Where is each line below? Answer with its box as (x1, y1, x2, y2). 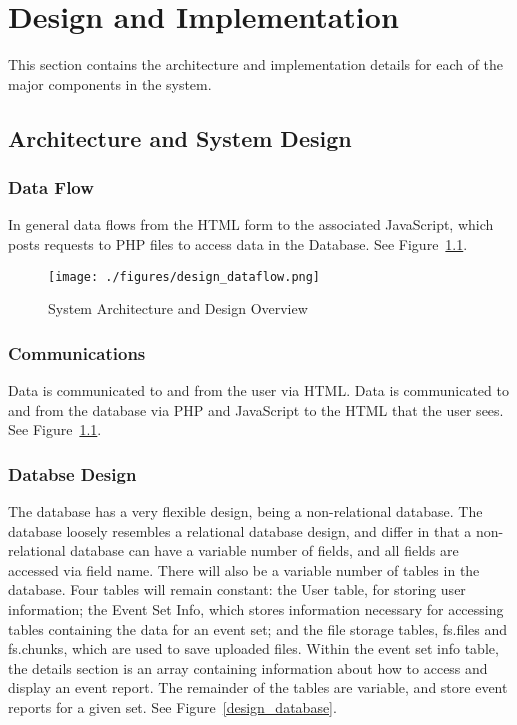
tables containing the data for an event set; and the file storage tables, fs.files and (8, 618, 508, 639)
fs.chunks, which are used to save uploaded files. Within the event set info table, (8, 638, 499, 659)
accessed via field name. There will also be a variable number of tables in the (8, 559, 480, 580)
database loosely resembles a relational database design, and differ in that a (8, 520, 472, 541)
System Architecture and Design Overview (48, 298, 308, 319)
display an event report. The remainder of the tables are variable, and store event (8, 677, 508, 698)
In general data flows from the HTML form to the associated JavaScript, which (8, 214, 494, 235)
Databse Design (8, 461, 137, 486)
